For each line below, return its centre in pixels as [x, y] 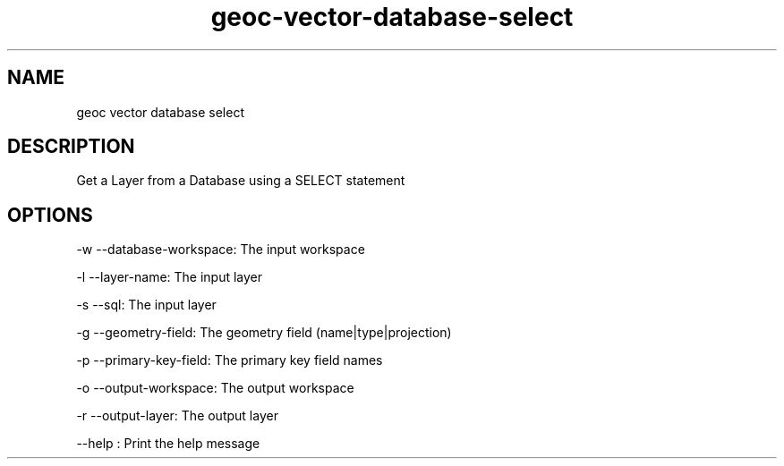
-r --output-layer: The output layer [177, 416]
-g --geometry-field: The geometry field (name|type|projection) [264, 333]
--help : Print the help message [168, 444]
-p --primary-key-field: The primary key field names [230, 360]
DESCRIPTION [71, 147]
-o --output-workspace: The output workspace [215, 388]
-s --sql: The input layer [146, 305]
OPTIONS [50, 215]
